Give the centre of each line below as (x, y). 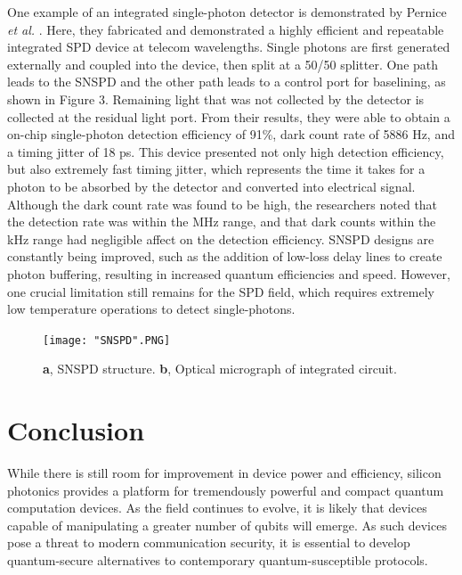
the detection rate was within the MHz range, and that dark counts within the (222, 222)
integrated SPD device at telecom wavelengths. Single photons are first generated (229, 47)
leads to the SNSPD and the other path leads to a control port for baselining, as (227, 82)
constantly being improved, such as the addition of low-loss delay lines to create (225, 256)
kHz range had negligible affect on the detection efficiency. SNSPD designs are (221, 238)
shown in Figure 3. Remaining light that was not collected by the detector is (216, 99)
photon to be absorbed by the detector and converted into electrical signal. (211, 186)
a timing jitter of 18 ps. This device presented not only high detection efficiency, (226, 151)
